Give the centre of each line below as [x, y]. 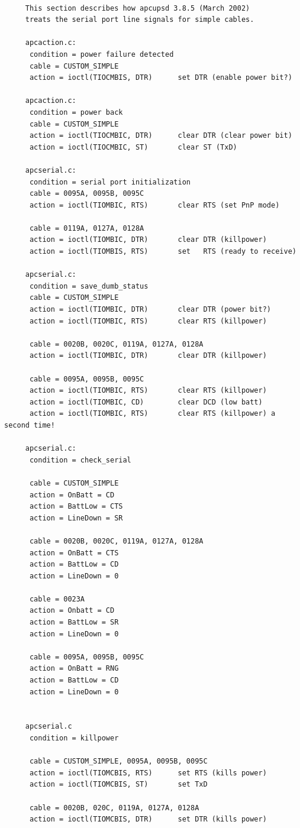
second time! [30, 425]
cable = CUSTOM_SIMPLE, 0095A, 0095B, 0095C [118, 761]
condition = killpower [74, 738]
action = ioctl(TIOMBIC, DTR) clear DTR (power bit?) [150, 310]
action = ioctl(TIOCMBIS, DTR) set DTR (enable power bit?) [161, 78]
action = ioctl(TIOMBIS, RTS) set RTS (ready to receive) [163, 252]
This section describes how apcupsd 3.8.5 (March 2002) [138, 8]
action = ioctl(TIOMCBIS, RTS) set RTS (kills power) [148, 773]
